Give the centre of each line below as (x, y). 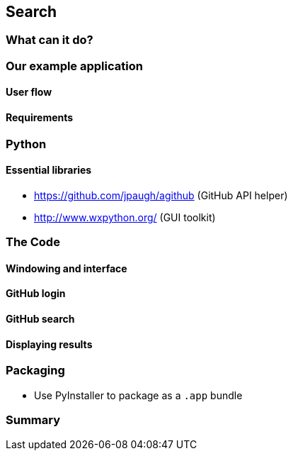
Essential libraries (49, 170)
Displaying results (49, 344)
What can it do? (50, 40)
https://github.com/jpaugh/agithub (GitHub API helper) (161, 195)
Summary (33, 420)
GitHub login (36, 294)
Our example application (74, 66)
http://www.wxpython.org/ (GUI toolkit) (125, 217)
